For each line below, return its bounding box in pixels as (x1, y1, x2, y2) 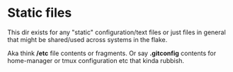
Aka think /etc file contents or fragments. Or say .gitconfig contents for (7, 49, 217, 57)
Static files (7, 5, 72, 21)
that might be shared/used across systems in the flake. (7, 35, 168, 43)
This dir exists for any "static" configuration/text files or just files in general (7, 28, 227, 36)
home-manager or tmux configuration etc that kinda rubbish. (7, 56, 185, 64)
